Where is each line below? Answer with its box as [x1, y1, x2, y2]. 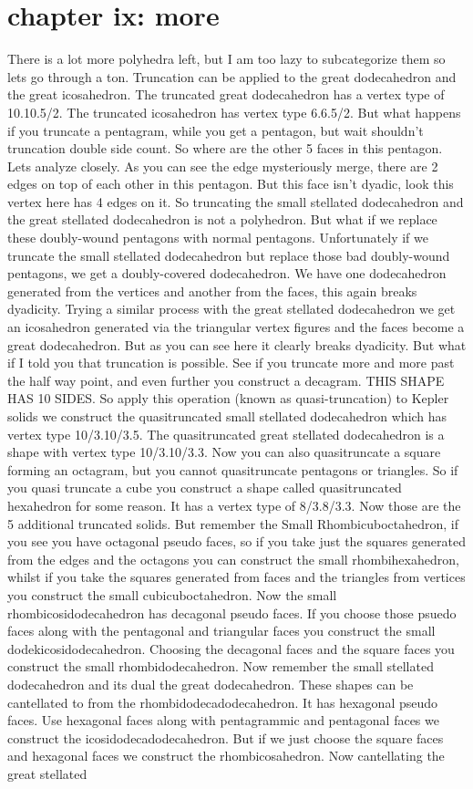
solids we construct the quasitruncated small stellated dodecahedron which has [7, 407, 447, 425]
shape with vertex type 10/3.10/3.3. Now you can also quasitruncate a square [7, 442, 441, 462]
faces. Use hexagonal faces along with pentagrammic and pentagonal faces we [7, 711, 439, 730]
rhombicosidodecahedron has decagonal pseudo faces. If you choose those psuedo [7, 603, 457, 622]
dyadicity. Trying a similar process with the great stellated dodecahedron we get [7, 299, 456, 318]
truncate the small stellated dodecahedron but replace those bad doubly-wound [7, 245, 450, 265]
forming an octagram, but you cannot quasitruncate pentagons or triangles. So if [7, 460, 458, 479]
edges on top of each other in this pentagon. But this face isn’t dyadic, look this [7, 174, 454, 193]
